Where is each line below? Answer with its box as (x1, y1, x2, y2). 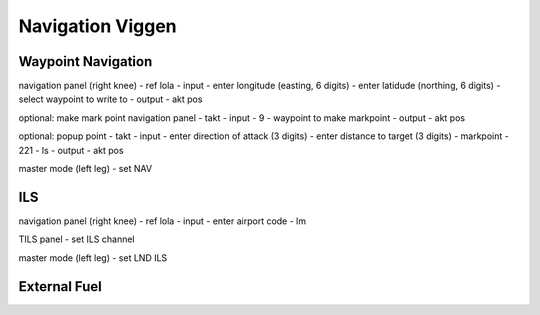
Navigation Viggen (18, 15, 177, 37)
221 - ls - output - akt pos (18, 144, 124, 156)
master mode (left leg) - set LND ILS (18, 251, 168, 264)
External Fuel (18, 278, 102, 295)
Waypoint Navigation (18, 53, 153, 70)
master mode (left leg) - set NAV (18, 163, 153, 175)
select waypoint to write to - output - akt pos (18, 93, 203, 105)
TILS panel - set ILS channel (18, 233, 135, 245)
